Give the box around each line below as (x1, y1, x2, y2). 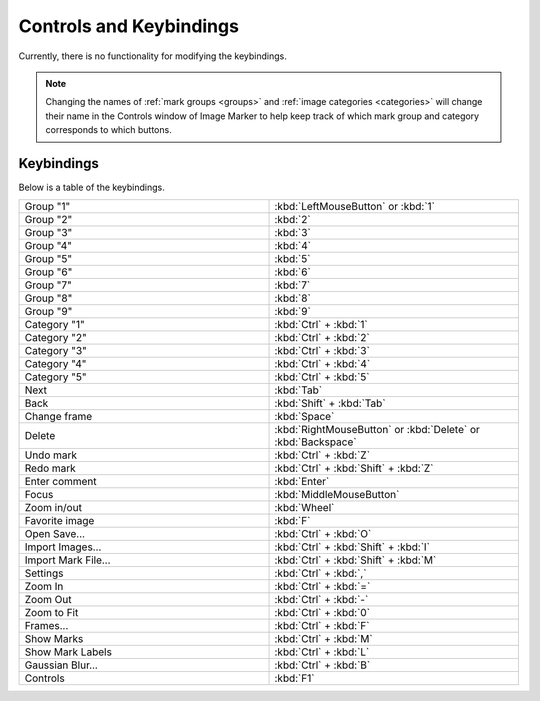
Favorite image (24, 514, 95, 528)
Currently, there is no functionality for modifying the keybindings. (18, 50, 287, 62)
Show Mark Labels (24, 645, 112, 659)
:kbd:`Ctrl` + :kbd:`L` (274, 645, 370, 659)
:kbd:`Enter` (274, 475, 330, 489)
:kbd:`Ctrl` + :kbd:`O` (274, 527, 372, 541)
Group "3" (24, 226, 73, 240)
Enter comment (24, 475, 97, 489)
